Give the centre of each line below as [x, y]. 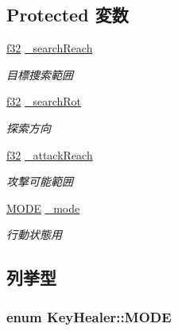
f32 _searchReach [50, 48]
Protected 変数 [68, 15]
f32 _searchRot [44, 101]
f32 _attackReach [50, 154]
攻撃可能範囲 [40, 181]
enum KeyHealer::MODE [89, 316]
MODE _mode [43, 208]
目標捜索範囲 [40, 74]
